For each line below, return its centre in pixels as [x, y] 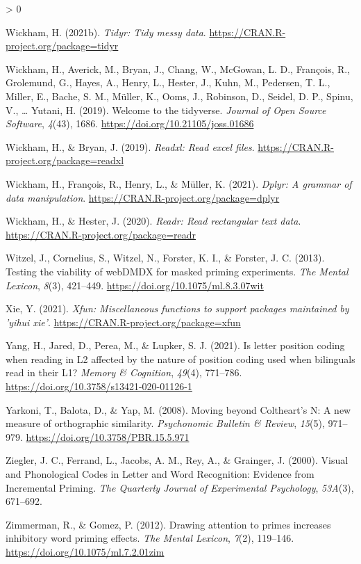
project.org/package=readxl [65, 160]
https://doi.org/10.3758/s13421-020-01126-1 [99, 386]
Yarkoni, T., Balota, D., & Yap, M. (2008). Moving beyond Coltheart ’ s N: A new [178, 409]
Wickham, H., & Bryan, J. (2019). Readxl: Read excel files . [130, 146]
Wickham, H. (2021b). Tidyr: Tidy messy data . [106, 32]
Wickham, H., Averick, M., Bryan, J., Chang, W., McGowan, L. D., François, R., [178, 69]
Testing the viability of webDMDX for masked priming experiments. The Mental [177, 271]
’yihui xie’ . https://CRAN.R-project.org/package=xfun [123, 322]
